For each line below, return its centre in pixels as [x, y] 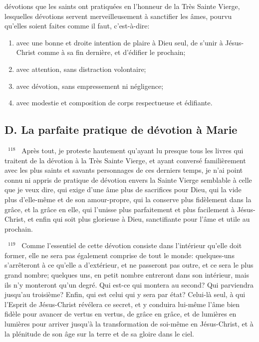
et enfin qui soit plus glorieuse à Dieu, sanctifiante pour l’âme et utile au [139, 219]
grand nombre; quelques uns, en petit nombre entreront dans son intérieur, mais [127, 275]
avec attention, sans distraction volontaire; [81, 69]
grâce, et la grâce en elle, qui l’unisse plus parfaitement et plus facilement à [120, 209]
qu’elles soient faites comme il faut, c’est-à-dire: [77, 26]
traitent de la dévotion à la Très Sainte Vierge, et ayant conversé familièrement [125, 160]
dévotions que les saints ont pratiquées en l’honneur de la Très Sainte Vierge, [122, 6]
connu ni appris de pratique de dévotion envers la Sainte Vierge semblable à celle [128, 179]
